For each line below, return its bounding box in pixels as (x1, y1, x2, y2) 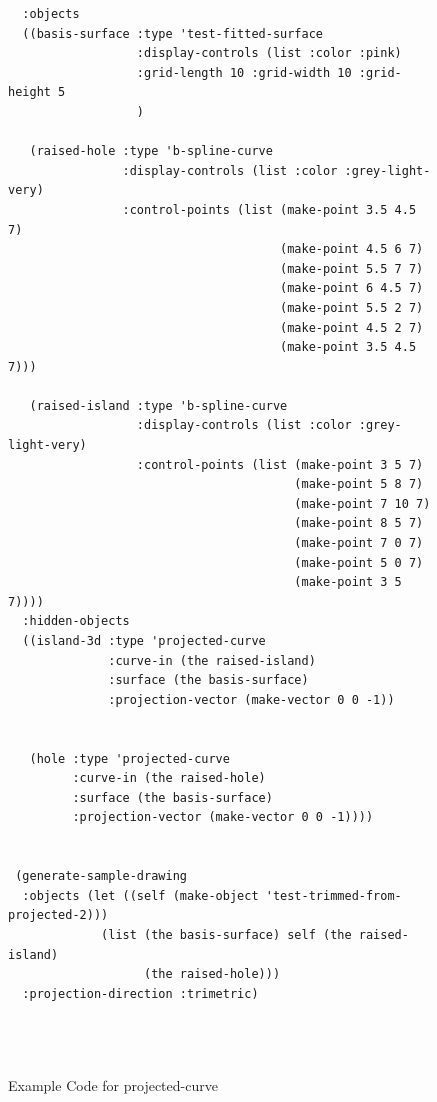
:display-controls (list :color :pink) (136, 46, 402, 61)
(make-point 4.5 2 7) (280, 320, 424, 335)
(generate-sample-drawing (15, 869, 187, 884)
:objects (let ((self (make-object (22, 888, 259, 903)
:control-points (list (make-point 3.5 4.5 (122, 202, 417, 217)
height (8, 85, 51, 100)
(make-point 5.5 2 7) (280, 300, 424, 315)
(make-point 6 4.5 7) (280, 281, 424, 296)
